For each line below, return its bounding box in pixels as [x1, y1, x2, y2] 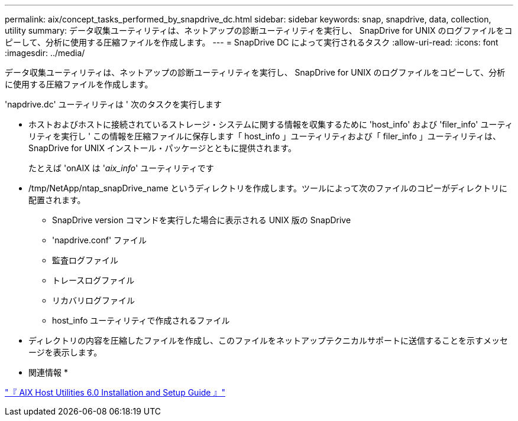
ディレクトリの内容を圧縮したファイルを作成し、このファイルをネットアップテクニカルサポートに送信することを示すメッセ [28, 335, 509, 345]
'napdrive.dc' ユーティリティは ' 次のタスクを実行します [5, 99, 222, 109]
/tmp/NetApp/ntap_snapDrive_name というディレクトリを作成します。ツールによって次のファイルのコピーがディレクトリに [28, 183, 508, 193]
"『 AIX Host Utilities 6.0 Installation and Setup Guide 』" [5, 387, 225, 397]
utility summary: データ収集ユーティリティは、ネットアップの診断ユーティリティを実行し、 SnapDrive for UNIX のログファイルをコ [5, 25, 513, 35]
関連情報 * [28, 367, 68, 377]
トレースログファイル [52, 275, 135, 285]
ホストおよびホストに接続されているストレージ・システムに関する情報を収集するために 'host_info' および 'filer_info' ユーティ [28, 119, 513, 129]
